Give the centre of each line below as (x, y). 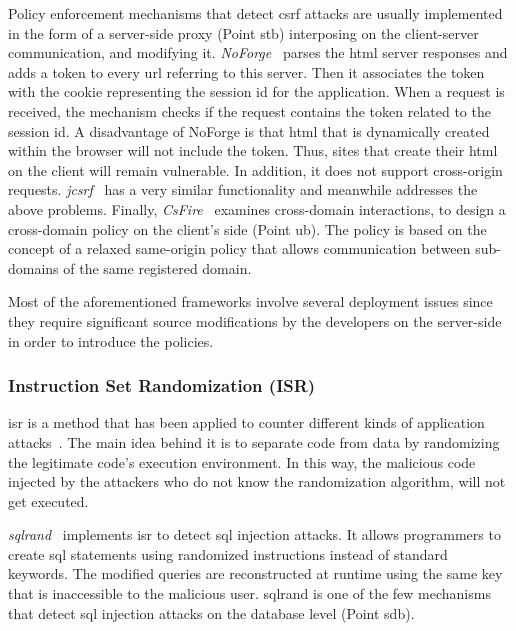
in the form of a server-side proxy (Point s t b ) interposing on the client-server (243, 32)
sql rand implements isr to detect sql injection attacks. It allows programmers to (254, 534)
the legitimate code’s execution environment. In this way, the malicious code (242, 461)
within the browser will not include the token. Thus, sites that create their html (253, 150)
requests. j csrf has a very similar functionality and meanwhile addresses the (243, 189)
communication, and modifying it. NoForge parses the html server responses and (258, 52)
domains (33, 267)
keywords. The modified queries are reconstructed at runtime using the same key (255, 573)
